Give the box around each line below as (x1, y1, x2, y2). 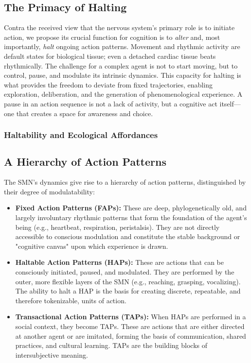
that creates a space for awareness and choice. (16, 108, 153, 118)
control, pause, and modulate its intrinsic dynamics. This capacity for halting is (4, 70, 241, 80)
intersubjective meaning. (15, 349, 88, 360)
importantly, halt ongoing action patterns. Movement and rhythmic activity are (4, 41, 240, 52)
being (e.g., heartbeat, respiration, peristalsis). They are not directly (15, 222, 220, 232)
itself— (219, 98, 241, 108)
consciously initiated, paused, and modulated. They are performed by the (15, 266, 234, 277)
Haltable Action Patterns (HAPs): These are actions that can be (15, 257, 224, 267)
